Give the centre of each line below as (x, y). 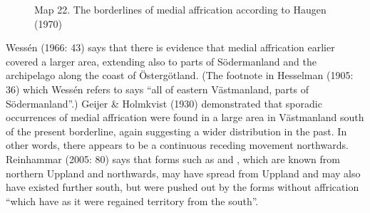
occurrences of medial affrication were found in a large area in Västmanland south (185, 117)
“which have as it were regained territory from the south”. (132, 201)
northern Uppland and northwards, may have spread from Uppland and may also (183, 173)
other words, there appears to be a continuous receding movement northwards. (177, 145)
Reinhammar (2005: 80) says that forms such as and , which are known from (173, 159)
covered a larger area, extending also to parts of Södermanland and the (161, 61)
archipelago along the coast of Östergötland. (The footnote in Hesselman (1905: (180, 75)
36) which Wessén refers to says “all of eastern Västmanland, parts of (158, 89)
